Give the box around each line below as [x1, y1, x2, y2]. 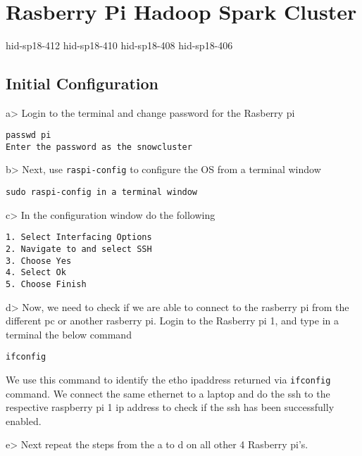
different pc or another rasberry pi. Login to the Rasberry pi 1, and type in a [6, 313, 339, 328]
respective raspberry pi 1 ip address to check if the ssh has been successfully [6, 400, 335, 414]
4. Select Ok [6, 267, 66, 278]
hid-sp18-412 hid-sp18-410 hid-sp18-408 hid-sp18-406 [6, 37, 233, 52]
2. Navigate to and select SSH [6, 243, 152, 254]
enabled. [6, 413, 42, 428]
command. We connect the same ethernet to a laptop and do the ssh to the [6, 386, 330, 400]
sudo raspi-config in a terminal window [6, 187, 198, 198]
